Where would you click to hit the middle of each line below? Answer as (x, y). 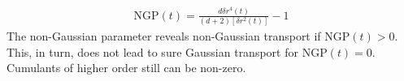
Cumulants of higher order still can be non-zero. (126, 68)
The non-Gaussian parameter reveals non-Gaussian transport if (164, 36)
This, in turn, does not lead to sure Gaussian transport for (152, 51)
